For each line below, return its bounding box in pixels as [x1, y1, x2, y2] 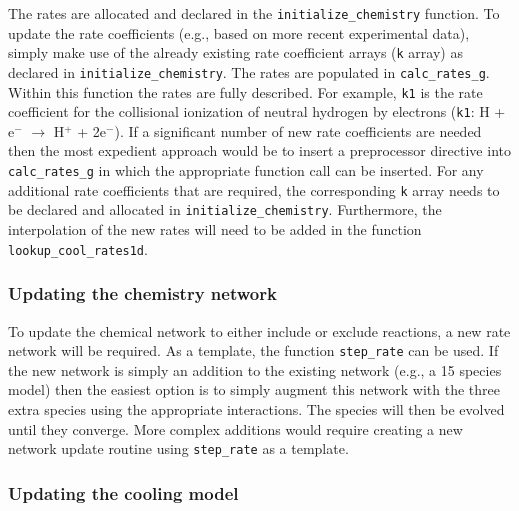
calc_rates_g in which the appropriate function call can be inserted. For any [8, 160, 484, 181]
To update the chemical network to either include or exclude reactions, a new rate [8, 320, 511, 341]
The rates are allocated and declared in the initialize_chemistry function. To [8, 3, 500, 23]
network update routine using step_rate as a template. [8, 438, 349, 459]
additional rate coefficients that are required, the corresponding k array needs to [8, 179, 500, 200]
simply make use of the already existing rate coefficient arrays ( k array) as [8, 42, 463, 63]
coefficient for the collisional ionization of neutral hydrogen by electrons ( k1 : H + [8, 101, 506, 122]
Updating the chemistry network [8, 281, 277, 306]
